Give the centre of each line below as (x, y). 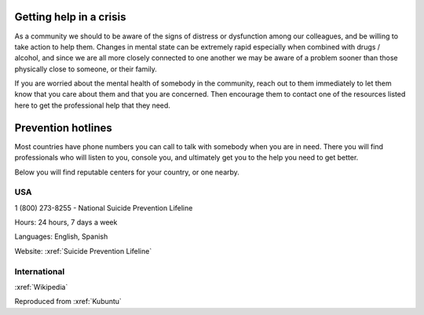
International (40, 271)
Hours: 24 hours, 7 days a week (66, 222)
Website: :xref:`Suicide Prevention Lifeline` (83, 251)
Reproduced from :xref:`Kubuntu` (68, 302)
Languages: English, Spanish (61, 236)
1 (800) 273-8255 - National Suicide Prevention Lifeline (104, 207)
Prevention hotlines (64, 128)
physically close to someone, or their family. (86, 69)
